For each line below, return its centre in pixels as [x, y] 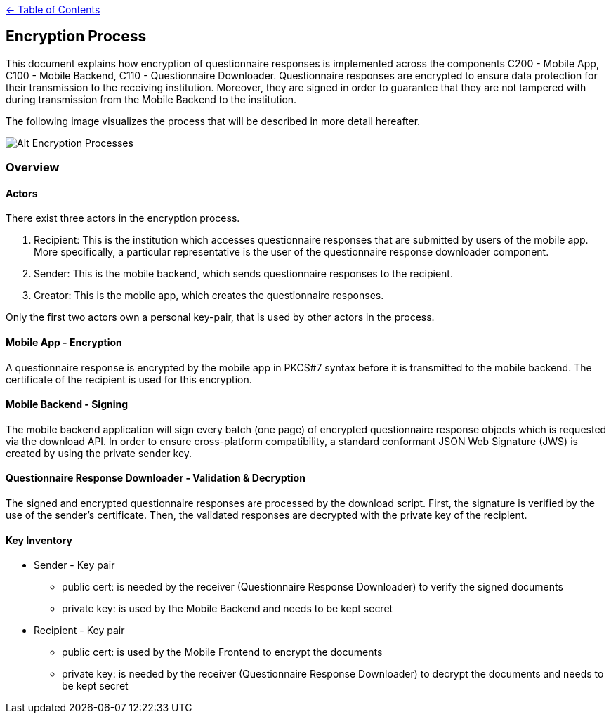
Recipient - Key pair [79, 631]
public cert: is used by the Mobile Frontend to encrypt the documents [222, 652]
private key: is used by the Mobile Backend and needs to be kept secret [228, 609]
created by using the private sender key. [99, 453]
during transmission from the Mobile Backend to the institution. [151, 99]
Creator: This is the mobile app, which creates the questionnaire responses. [209, 296]
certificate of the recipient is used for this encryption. [129, 379]
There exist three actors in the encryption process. [123, 218]
